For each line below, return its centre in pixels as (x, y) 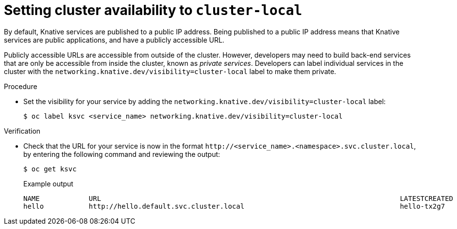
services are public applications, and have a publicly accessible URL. (114, 40)
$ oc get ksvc (50, 169)
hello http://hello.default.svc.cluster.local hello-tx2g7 (234, 206)
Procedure (21, 86)
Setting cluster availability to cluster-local (153, 10)
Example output (48, 183)
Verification (22, 131)
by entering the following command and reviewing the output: (122, 154)
